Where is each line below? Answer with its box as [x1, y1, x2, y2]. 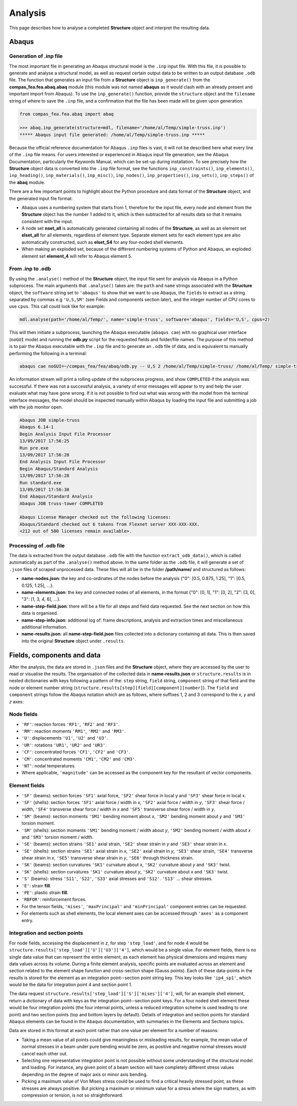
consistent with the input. [21, 218, 73, 224]
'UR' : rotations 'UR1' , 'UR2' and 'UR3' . [21, 742, 107, 748]
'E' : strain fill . [21, 882, 51, 888]
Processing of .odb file [9, 542, 65, 549]
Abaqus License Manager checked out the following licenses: [19, 515, 171, 520]
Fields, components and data [9, 651, 101, 659]
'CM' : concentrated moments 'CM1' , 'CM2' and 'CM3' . [21, 756, 136, 762]
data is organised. [21, 610, 58, 616]
